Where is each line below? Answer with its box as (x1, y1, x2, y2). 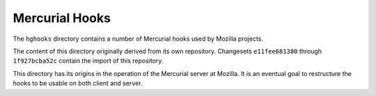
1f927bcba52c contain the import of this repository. (13, 57, 164, 65)
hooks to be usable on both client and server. (13, 79, 143, 88)
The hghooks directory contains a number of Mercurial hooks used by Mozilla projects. (13, 35, 264, 43)
